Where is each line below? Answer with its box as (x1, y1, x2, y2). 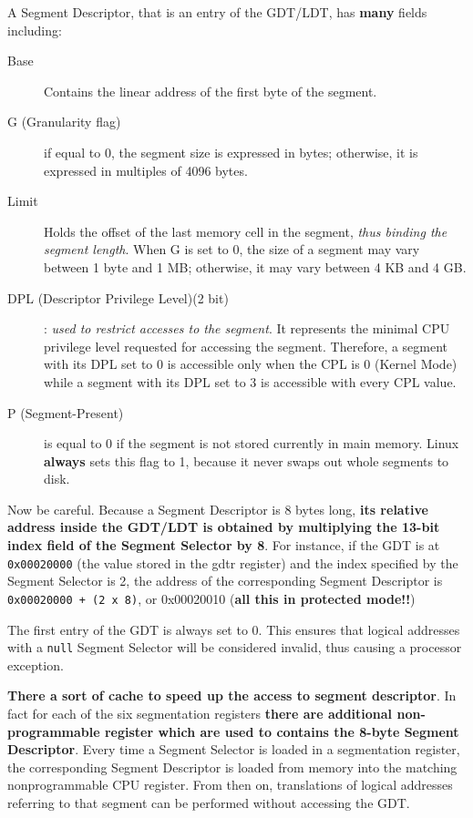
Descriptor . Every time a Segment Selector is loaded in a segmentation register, (7, 740, 460, 759)
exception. (7, 655, 64, 674)
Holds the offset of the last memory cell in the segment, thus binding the (44, 221, 447, 240)
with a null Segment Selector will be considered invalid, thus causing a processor (7, 638, 462, 657)
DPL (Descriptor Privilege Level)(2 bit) (7, 288, 229, 307)
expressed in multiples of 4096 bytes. (44, 160, 248, 179)
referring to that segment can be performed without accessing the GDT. (7, 792, 410, 812)
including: (7, 20, 62, 39)
